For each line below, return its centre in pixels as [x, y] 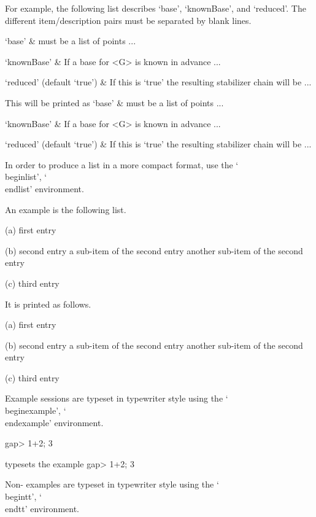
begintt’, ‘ [23, 496]
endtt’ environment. [42, 508]
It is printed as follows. [48, 304]
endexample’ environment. [54, 422]
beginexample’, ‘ [36, 410]
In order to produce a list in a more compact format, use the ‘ [122, 164]
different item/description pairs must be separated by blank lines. [128, 20]
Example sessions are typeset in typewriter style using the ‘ [117, 398]
